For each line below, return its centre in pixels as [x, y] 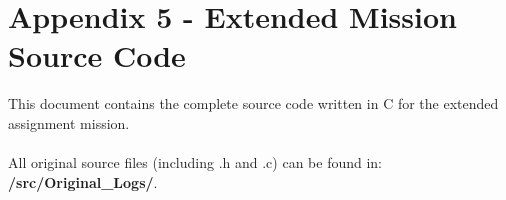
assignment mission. [69, 122]
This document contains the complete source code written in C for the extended [253, 103]
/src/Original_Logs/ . [83, 181]
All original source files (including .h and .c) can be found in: [195, 162]
